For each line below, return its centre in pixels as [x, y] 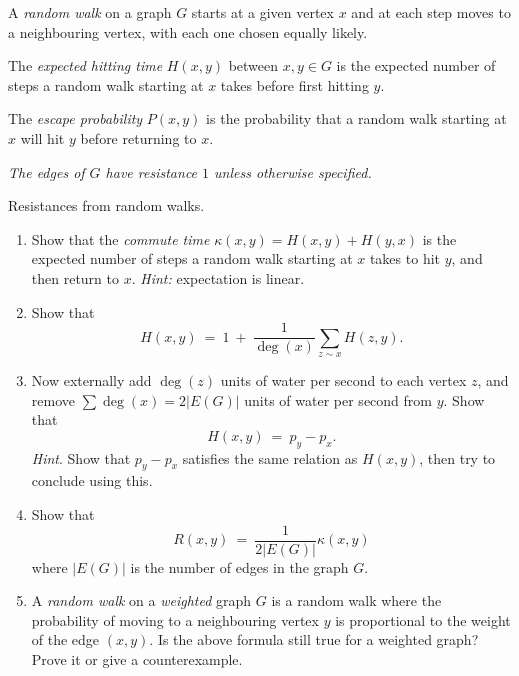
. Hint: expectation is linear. [218, 277]
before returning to [138, 137]
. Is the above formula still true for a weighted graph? [314, 639]
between [253, 65]
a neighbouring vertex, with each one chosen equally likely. [188, 31]
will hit [42, 137]
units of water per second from [338, 399]
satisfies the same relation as [270, 457]
